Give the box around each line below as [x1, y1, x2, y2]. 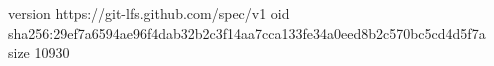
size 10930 [8, 42, 70, 63]
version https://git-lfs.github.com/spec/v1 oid [8, 3, 290, 23]
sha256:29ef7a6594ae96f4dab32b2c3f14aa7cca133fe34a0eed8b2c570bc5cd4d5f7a [8, 22, 486, 43]
